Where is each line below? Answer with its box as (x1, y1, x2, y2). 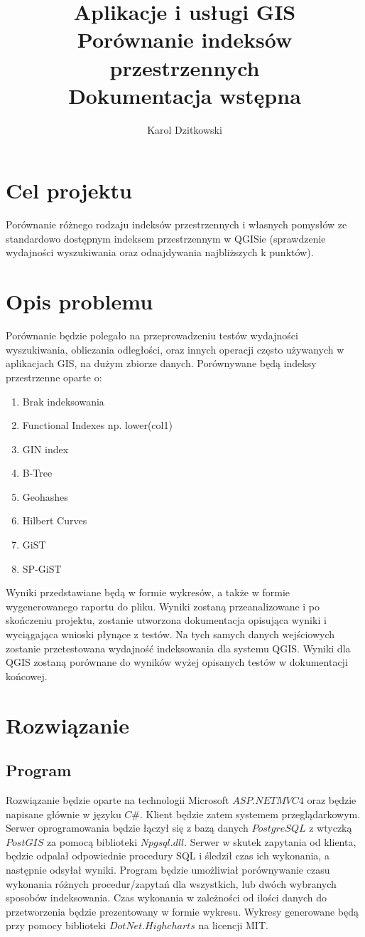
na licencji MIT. (198, 918, 268, 933)
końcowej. (6, 668, 48, 683)
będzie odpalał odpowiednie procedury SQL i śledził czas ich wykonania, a (6, 848, 329, 863)
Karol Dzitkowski (147, 122, 222, 137)
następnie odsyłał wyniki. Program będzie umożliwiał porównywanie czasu (6, 862, 330, 877)
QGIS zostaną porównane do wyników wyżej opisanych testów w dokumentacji (6, 655, 348, 669)
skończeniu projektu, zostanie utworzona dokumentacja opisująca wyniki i (6, 613, 327, 628)
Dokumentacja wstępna (68, 80, 301, 110)
